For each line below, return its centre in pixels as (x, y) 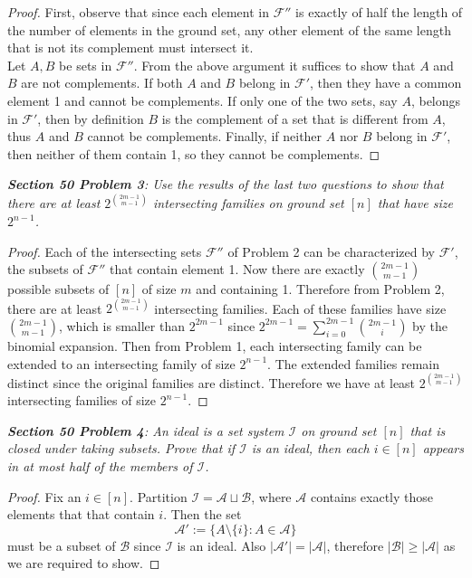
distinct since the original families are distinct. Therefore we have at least (212, 382)
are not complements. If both (102, 83)
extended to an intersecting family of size (121, 363)
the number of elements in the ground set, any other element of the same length (229, 29)
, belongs (436, 100)
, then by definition (91, 118)
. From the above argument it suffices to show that (275, 65)
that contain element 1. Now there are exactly (237, 269)
